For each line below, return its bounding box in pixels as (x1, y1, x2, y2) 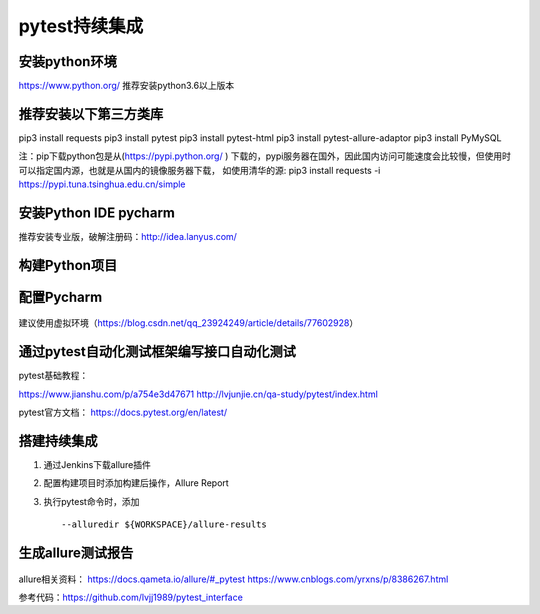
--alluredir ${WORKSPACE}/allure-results (61, 519, 267, 530)
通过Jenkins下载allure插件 (43, 459, 152, 471)
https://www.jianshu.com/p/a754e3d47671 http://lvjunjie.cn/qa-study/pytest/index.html (18, 388, 379, 400)
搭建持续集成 (18, 432, 98, 449)
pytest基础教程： (18, 370, 89, 382)
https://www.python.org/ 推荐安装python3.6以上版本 (18, 80, 235, 92)
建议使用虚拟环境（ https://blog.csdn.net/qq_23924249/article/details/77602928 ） (18, 317, 359, 329)
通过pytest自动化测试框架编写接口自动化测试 (18, 343, 297, 360)
